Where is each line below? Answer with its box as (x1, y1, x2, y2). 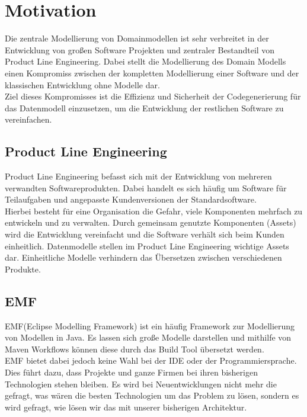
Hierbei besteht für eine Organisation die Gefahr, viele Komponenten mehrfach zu (5, 204, 303, 217)
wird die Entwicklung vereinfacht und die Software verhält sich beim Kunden (5, 228, 284, 240)
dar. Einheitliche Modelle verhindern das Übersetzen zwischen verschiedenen (5, 251, 282, 264)
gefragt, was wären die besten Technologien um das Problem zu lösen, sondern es (5, 389, 299, 402)
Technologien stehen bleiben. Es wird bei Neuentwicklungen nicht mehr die (5, 377, 277, 390)
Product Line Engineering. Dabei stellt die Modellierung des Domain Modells (5, 55, 286, 68)
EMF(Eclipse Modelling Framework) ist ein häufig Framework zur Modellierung (5, 319, 295, 332)
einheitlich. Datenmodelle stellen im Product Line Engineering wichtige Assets (5, 239, 289, 252)
